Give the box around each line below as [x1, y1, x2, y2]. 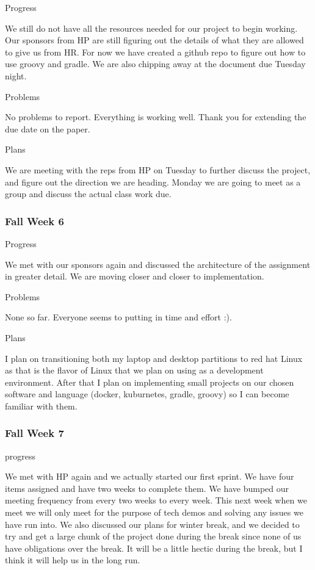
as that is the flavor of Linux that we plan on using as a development [5, 364, 264, 377]
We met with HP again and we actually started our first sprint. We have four [5, 470, 294, 483]
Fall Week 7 [5, 425, 64, 441]
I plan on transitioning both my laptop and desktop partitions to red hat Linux [5, 352, 303, 364]
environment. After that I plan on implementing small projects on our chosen [5, 375, 294, 388]
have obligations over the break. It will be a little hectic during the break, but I [5, 541, 303, 554]
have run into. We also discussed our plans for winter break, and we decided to [5, 518, 300, 530]
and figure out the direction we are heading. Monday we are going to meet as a [5, 175, 301, 188]
